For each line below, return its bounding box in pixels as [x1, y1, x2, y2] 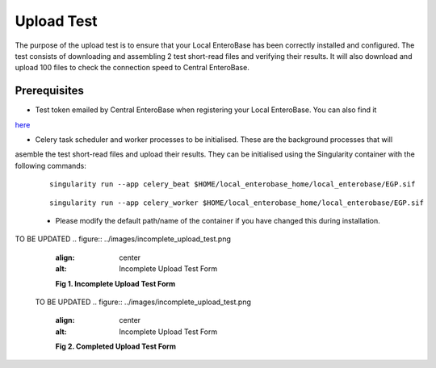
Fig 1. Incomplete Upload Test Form [55, 278, 176, 288]
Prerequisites [15, 84, 84, 98]
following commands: [15, 161, 86, 170]
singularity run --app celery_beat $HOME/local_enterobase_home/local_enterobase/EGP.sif [49, 180, 416, 189]
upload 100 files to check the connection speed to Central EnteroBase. [15, 63, 249, 73]
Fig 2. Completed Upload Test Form [55, 341, 177, 351]
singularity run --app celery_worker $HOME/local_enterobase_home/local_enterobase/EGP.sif [49, 198, 424, 207]
